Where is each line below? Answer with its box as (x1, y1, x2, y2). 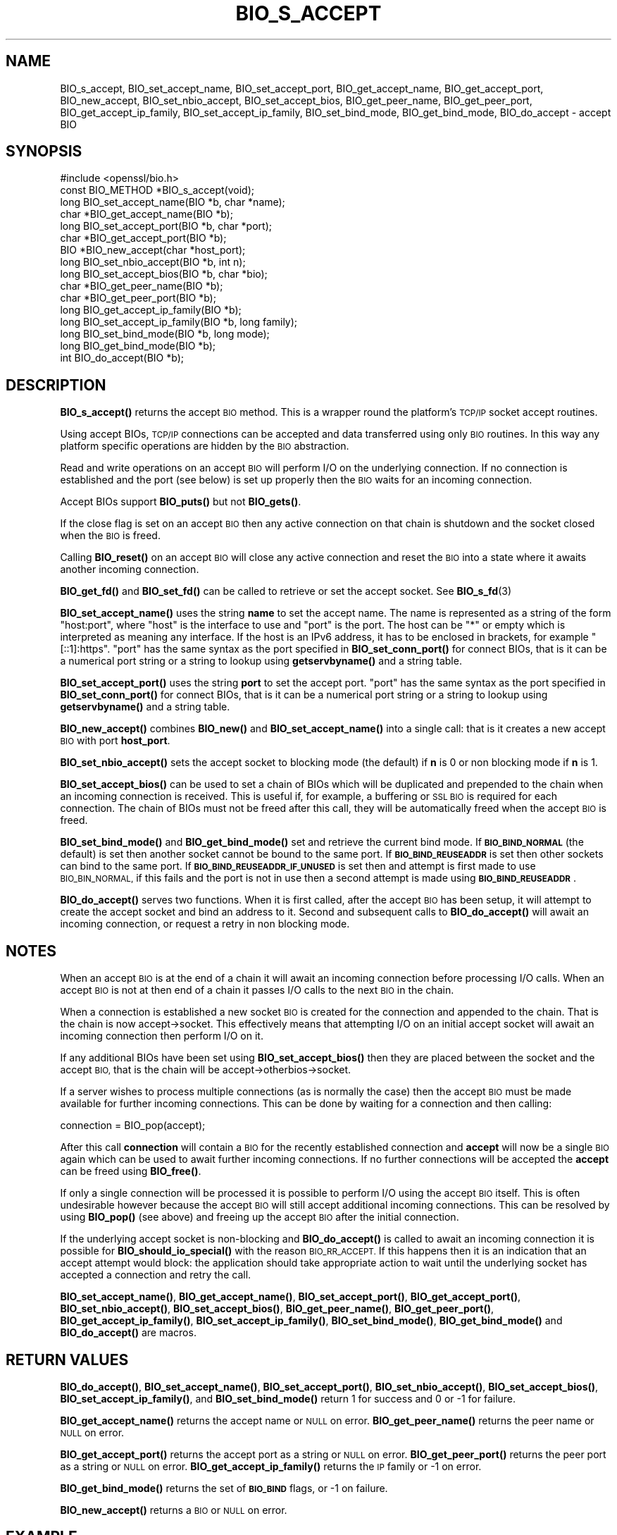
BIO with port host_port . (60, 734, 170, 747)
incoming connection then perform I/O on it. (60, 1030, 263, 1042)
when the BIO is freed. (60, 529, 161, 542)
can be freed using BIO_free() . (60, 1165, 201, 1178)
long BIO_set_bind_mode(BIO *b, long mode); (60, 328, 270, 340)
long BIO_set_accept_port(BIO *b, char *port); (60, 220, 272, 233)
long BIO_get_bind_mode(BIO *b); (60, 340, 216, 352)
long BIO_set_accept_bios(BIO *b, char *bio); (60, 268, 268, 281)
